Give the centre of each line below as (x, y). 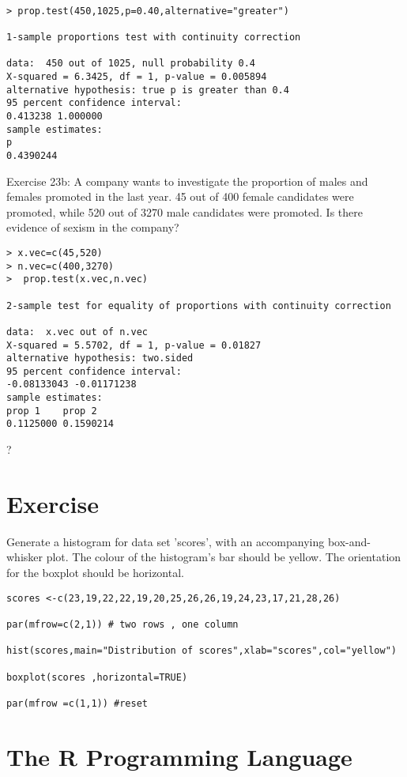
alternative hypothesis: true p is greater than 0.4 (148, 90)
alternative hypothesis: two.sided (100, 358)
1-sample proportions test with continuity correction (154, 37)
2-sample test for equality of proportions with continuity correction (199, 306)
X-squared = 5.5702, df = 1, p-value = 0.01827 (134, 345)
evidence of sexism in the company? (93, 227)
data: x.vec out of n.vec (77, 332)
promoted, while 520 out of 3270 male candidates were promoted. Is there (185, 211)
